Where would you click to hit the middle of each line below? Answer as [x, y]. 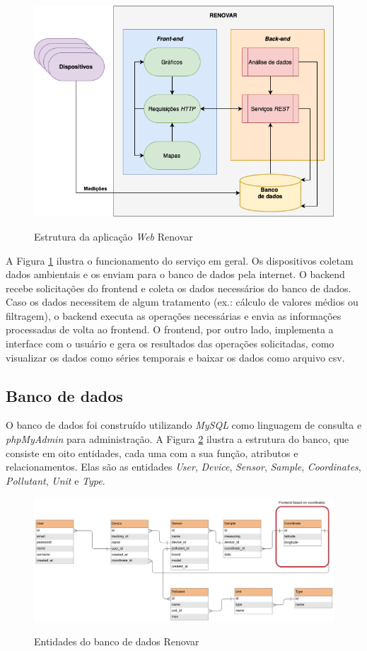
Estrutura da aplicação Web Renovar [113, 236]
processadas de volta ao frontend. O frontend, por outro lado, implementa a [170, 329]
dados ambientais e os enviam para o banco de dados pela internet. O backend [175, 274]
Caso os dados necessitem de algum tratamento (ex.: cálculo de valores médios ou [182, 302]
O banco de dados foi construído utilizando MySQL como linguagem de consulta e [184, 425]
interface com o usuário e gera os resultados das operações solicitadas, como [170, 344]
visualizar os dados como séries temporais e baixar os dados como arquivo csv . [175, 357]
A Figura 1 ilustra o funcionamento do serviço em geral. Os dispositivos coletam [180, 260]
